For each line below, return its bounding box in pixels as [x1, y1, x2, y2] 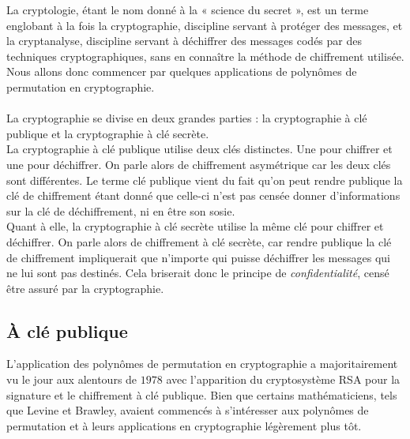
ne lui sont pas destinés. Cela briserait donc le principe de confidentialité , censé [6, 265, 389, 281]
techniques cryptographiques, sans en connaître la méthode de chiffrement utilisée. [6, 47, 404, 64]
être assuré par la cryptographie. [6, 280, 164, 296]
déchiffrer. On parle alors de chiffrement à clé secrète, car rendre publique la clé [6, 233, 392, 250]
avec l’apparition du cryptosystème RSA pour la [166, 371, 401, 388]
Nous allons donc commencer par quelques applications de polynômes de [6, 63, 357, 80]
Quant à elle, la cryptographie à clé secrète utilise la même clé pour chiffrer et [6, 218, 384, 235]
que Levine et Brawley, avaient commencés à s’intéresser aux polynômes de [6, 402, 369, 418]
